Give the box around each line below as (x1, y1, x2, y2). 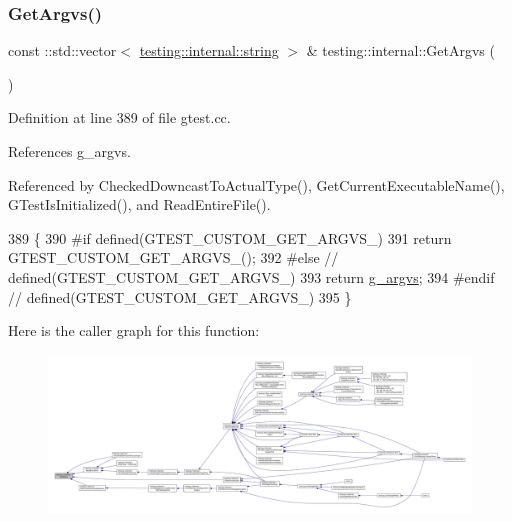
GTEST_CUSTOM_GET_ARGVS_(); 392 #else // (8, 247, 339, 268)
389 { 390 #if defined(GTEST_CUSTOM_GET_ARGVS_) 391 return (8, 227, 452, 248)
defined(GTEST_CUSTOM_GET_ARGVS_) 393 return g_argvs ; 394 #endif (8, 266, 495, 287)
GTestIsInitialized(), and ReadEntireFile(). (8, 194, 271, 215)
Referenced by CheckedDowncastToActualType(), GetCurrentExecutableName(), (8, 174, 505, 195)
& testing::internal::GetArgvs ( (306, 40, 495, 61)
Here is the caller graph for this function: (8, 320, 260, 341)
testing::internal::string (139, 40, 279, 61)
